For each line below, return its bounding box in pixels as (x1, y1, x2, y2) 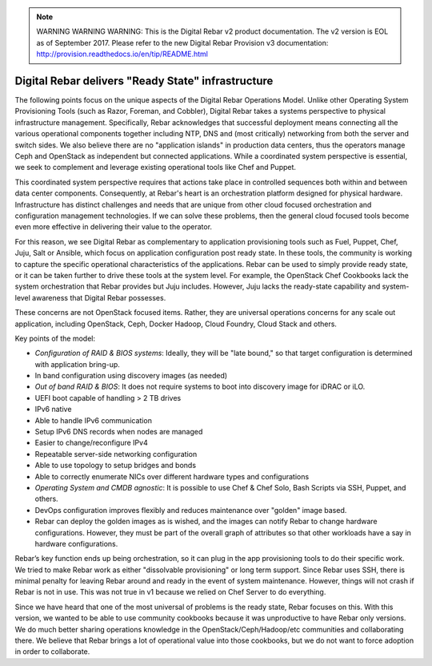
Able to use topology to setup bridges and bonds (34, 461, 196, 470)
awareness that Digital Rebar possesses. (32, 293, 166, 302)
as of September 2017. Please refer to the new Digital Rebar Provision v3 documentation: (36, 38, 329, 47)
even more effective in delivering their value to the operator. (14, 222, 212, 232)
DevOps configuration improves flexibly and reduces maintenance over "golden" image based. (34, 505, 347, 515)
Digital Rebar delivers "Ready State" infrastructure (14, 74, 274, 87)
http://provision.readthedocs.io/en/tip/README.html (36, 49, 208, 59)
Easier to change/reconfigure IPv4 (34, 438, 148, 448)
